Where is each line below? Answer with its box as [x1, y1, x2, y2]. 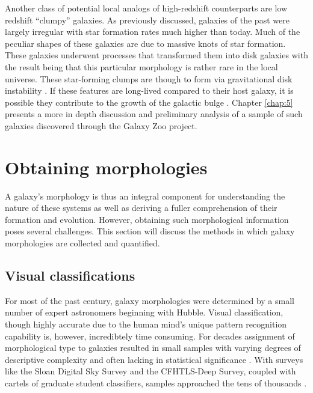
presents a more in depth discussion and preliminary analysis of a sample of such [5, 108, 303, 120]
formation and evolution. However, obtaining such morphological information [5, 213, 289, 225]
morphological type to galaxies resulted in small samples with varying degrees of [5, 341, 301, 354]
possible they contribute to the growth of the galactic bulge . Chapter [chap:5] [5, 96, 293, 108]
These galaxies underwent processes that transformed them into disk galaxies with [5, 49, 308, 61]
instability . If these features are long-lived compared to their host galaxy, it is [5, 84, 294, 97]
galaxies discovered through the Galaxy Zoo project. [5, 119, 197, 132]
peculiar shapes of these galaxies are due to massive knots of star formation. [5, 37, 286, 49]
